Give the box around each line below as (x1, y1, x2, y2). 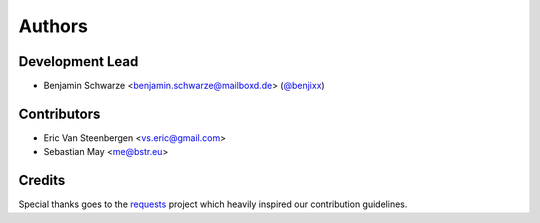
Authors (18, 15, 89, 37)
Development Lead (18, 53, 139, 70)
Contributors (18, 105, 101, 122)
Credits (18, 172, 66, 189)
